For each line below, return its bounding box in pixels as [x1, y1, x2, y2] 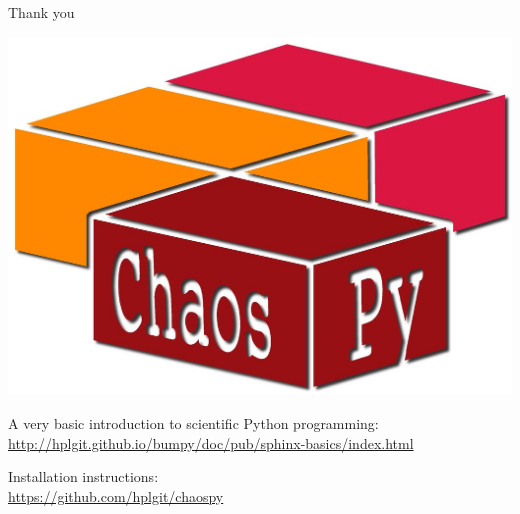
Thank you [8, 2, 75, 22]
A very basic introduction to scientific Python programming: [8, 412, 379, 433]
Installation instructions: [8, 466, 159, 487]
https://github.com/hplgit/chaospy [8, 485, 224, 506]
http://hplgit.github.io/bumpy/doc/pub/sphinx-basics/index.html [8, 432, 414, 453]
